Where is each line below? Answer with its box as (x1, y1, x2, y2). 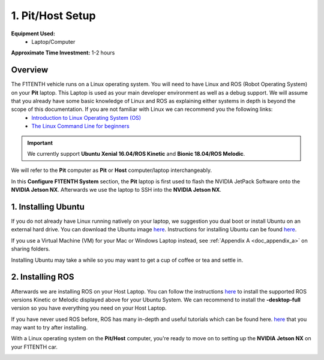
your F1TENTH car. (11, 343, 58, 350)
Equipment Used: (11, 30, 55, 37)
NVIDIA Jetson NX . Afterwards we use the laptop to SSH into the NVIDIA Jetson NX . (11, 186, 222, 193)
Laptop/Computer (31, 38, 76, 45)
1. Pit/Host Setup (11, 9, 96, 22)
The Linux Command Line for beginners (31, 123, 130, 130)
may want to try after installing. (11, 324, 88, 331)
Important (27, 139, 53, 146)
